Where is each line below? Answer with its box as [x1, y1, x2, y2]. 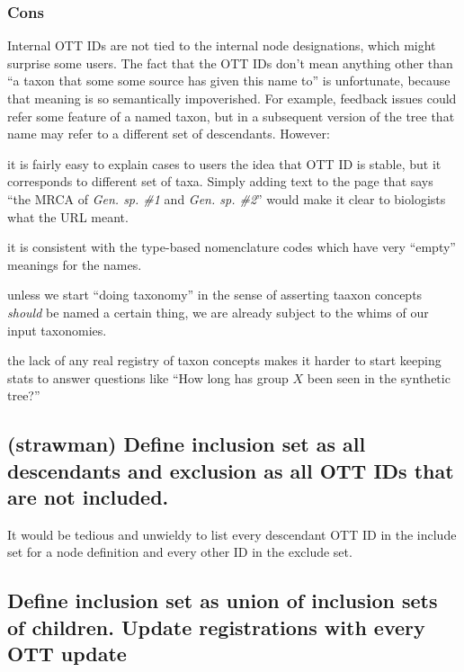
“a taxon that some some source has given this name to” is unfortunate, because [7, 71, 451, 90]
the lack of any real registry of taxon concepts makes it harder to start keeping [7, 351, 442, 370]
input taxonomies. [7, 320, 107, 339]
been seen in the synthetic [307, 368, 451, 387]
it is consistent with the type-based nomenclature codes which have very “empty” [7, 237, 456, 256]
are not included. [7, 483, 169, 511]
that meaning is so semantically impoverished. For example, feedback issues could [7, 89, 457, 107]
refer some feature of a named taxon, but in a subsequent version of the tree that [7, 106, 455, 125]
